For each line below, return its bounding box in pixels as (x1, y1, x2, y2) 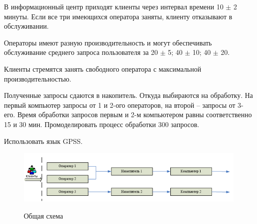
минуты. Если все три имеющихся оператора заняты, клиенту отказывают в (4, 11, 232, 21)
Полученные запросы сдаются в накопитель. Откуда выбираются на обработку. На (4, 90, 253, 100)
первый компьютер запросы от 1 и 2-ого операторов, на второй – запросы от (4, 99, 236, 110)
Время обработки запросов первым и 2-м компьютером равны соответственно (17, 109, 252, 120)
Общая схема (24, 210, 63, 221)
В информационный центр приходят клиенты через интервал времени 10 (4, 1, 224, 11)
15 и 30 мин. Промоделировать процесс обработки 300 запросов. (4, 119, 200, 129)
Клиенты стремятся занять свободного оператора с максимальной (4, 63, 202, 74)
